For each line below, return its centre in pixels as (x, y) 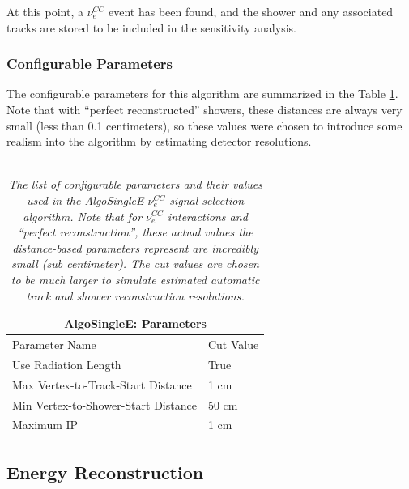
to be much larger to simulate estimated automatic (135, 279)
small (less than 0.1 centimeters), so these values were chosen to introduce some (204, 125)
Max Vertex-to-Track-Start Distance (102, 384)
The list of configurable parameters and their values (135, 184)
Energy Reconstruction (105, 472)
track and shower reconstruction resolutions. (135, 295)
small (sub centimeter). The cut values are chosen (135, 264)
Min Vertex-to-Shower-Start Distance (104, 404)
